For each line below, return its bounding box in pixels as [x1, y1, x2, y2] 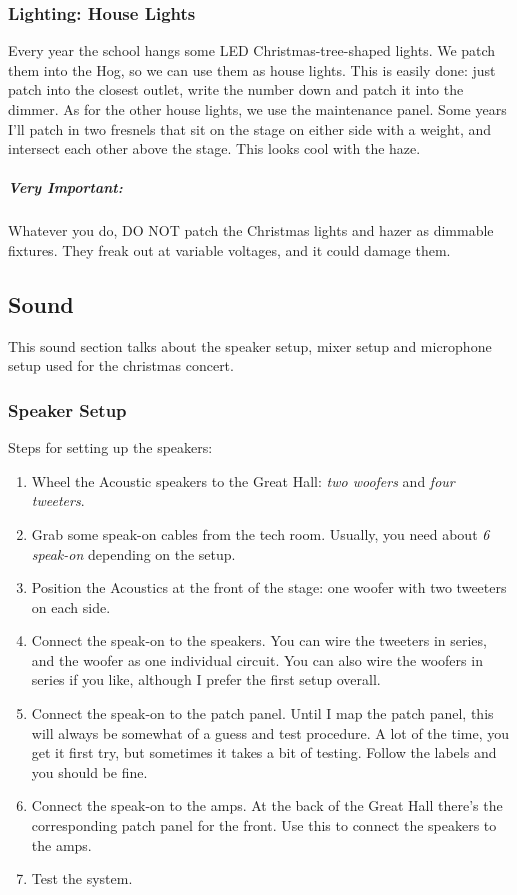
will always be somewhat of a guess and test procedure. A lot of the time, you [31, 722, 509, 743]
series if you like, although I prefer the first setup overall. [31, 669, 381, 690]
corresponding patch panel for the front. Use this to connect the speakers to [31, 815, 497, 836]
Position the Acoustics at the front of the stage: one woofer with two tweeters [31, 577, 507, 598]
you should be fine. [31, 761, 148, 782]
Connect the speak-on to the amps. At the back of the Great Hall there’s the [31, 795, 503, 816]
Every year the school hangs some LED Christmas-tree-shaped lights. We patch [8, 40, 496, 61]
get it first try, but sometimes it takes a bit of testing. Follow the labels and [31, 742, 497, 763]
